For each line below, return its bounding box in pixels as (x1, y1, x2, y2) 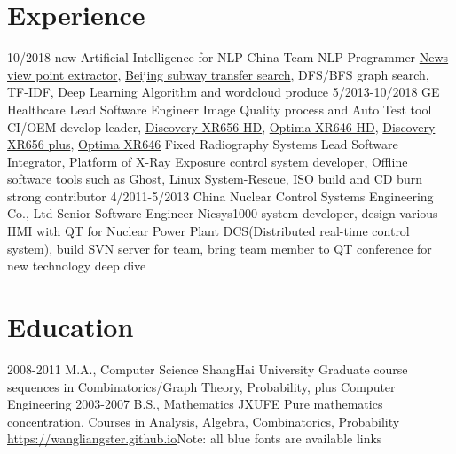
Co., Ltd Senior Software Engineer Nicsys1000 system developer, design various (7, 204, 438, 223)
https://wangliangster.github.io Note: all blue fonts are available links (7, 429, 382, 448)
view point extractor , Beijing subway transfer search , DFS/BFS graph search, (7, 65, 429, 83)
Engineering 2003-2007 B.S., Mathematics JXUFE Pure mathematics (7, 395, 383, 413)
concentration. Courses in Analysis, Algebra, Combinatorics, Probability (7, 411, 400, 430)
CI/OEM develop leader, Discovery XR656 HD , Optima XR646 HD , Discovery (7, 117, 436, 136)
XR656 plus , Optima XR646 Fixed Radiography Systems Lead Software (7, 135, 398, 153)
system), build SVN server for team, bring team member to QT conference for (7, 239, 432, 257)
